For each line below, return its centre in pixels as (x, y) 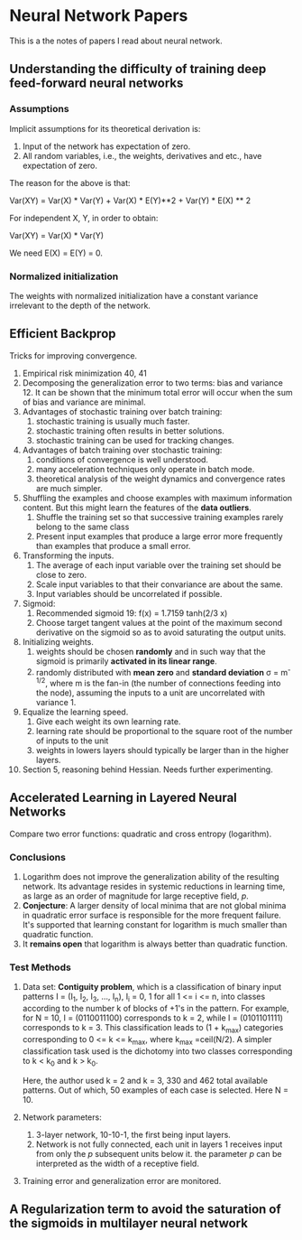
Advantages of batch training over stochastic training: (122, 450)
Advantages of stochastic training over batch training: (122, 411)
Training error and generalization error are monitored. (122, 1180)
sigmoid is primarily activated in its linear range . (127, 661)
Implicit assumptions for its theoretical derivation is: (105, 128)
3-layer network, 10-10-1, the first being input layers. (133, 1134)
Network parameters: (62, 1117)
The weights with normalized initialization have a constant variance (134, 295)
